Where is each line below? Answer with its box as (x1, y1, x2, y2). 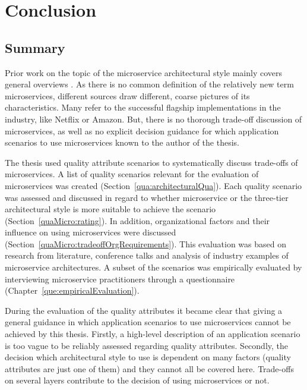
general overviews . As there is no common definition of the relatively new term (5, 78, 294, 90)
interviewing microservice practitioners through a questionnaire (5, 272, 235, 285)
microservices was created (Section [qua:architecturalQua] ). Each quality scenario (5, 179, 302, 191)
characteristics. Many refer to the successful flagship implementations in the (5, 101, 281, 114)
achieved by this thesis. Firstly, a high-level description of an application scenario (5, 328, 300, 340)
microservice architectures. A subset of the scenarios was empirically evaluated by (5, 261, 302, 273)
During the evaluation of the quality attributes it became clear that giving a (5, 304, 283, 316)
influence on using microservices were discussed (5, 226, 176, 238)
